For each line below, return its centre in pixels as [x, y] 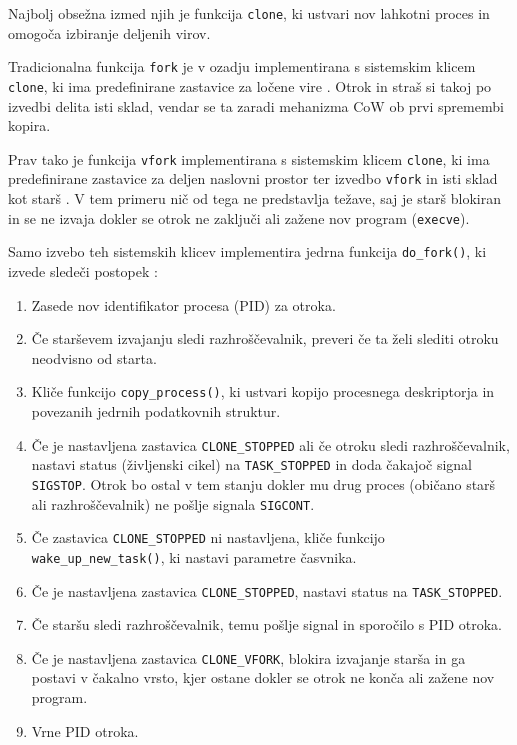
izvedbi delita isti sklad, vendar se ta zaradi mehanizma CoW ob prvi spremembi [256, 105]
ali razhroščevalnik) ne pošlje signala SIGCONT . [173, 503]
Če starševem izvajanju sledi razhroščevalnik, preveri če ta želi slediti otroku [265, 338]
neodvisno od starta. [94, 357]
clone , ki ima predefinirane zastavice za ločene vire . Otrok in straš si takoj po [250, 85]
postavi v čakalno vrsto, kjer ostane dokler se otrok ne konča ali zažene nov [263, 677]
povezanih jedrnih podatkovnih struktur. [156, 411]
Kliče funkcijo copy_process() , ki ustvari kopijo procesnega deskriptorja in [263, 391]
